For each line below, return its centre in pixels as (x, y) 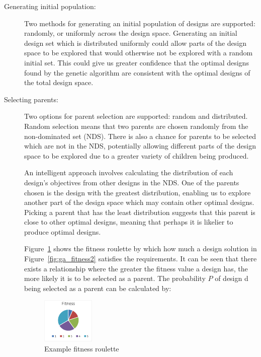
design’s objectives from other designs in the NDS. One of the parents (132, 182)
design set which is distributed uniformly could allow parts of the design (135, 43)
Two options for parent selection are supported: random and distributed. (136, 116)
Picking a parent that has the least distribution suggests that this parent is (140, 212)
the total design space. (59, 82)
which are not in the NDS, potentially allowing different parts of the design (140, 146)
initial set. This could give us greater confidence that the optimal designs (137, 62)
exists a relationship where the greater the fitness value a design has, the (136, 268)
